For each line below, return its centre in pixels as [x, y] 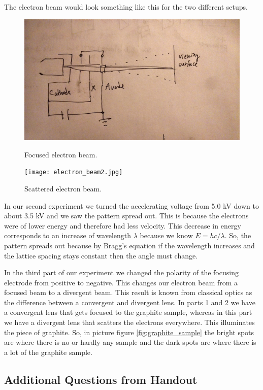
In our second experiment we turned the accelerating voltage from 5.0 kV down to [131, 205]
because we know [166, 235]
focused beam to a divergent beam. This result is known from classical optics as [128, 292]
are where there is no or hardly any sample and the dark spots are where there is [130, 342]
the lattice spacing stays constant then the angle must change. [101, 255]
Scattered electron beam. [63, 188]
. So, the [238, 235]
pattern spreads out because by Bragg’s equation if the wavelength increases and [129, 245]
